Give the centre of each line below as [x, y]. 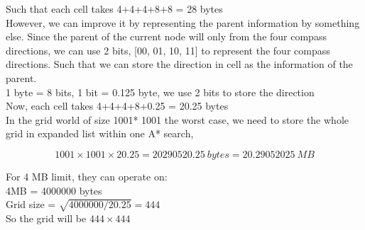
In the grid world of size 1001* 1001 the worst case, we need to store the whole [177, 119]
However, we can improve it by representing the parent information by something [183, 22]
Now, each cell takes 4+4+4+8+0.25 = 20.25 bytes [117, 106]
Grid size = [31, 204]
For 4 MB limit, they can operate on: [87, 176]
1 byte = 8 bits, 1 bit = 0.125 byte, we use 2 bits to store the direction [160, 92]
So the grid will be [46, 218]
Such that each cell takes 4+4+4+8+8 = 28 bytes [114, 8]
